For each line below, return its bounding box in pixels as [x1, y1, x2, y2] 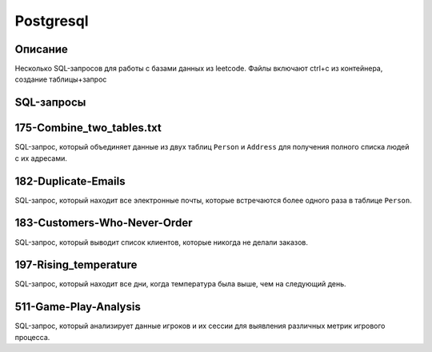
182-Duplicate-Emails [14, 174, 126, 188]
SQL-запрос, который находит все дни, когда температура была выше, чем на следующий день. [14, 279, 347, 289]
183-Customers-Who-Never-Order [14, 216, 193, 230]
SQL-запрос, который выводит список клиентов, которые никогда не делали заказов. [14, 237, 308, 247]
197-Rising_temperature [14, 258, 138, 272]
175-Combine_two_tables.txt [14, 121, 162, 135]
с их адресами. [14, 153, 68, 163]
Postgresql [14, 12, 89, 30]
